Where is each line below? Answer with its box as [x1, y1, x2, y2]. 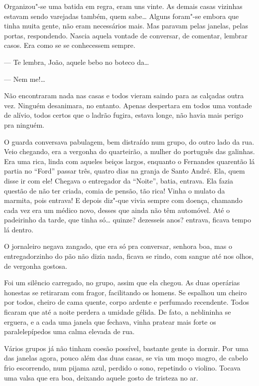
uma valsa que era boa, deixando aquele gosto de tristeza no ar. [4, 372, 198, 383]
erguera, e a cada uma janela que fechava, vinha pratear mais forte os [4, 316, 216, 327]
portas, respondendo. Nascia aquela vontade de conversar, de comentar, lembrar [4, 30, 248, 40]
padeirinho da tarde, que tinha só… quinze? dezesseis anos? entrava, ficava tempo [4, 214, 251, 225]
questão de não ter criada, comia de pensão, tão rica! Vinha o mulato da [4, 185, 225, 195]
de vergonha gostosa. [4, 260, 67, 271]
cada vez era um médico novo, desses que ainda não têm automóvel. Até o [4, 204, 230, 215]
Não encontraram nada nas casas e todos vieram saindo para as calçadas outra [4, 90, 244, 101]
